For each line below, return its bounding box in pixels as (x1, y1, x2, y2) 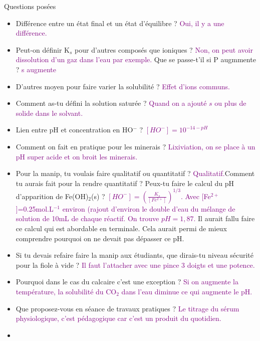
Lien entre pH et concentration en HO (16, 124, 133, 135)
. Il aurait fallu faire (193, 213, 255, 224)
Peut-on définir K (16, 44, 70, 55)
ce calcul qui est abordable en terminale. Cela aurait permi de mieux (16, 223, 227, 233)
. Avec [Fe (180, 191, 211, 201)
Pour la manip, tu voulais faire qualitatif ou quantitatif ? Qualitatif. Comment (16, 168, 255, 179)
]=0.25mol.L (16, 203, 54, 214)
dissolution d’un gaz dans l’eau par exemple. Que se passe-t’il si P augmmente (16, 54, 256, 65)
